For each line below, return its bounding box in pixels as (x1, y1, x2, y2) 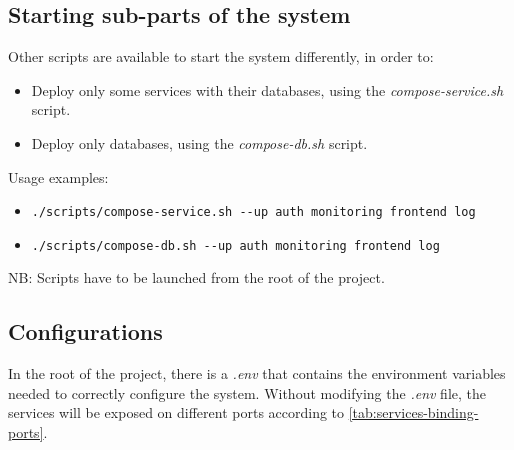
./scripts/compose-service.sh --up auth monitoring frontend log (31, 205, 476, 220)
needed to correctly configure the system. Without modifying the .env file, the (8, 382, 486, 403)
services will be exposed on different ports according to (8, 402, 345, 423)
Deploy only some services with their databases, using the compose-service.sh (31, 79, 504, 100)
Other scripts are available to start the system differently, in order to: (8, 46, 434, 67)
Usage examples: (8, 166, 109, 187)
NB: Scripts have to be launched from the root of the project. (8, 267, 385, 288)
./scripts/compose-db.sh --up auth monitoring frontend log (31, 238, 440, 253)
